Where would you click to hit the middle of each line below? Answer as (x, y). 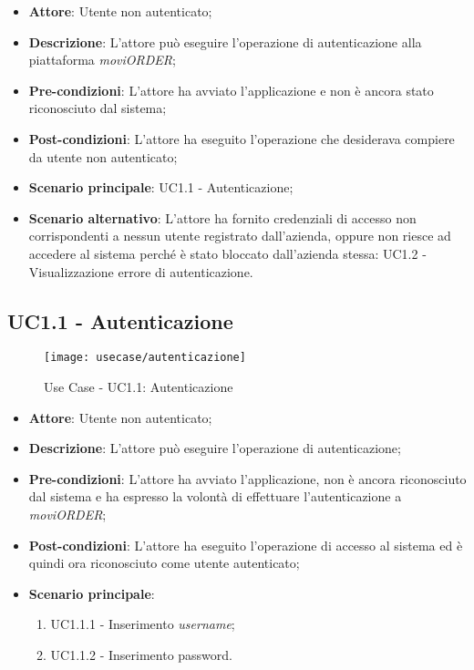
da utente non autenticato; (103, 156)
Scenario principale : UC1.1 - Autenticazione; (161, 187)
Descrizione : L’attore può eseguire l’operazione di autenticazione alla (225, 41)
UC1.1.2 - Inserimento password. (141, 654)
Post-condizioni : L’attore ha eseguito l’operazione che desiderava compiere (242, 138)
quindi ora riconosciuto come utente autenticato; (164, 563)
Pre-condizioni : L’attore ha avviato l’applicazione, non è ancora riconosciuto (247, 478)
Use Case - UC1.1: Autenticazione (139, 386)
